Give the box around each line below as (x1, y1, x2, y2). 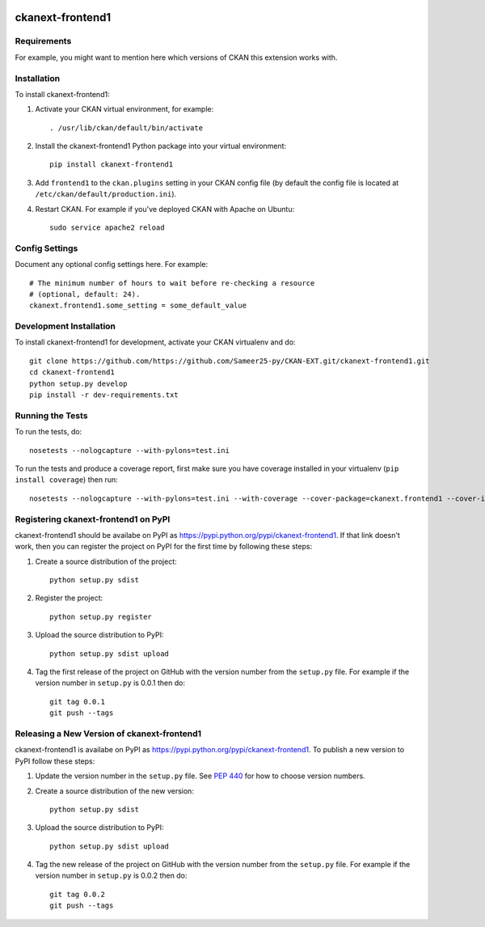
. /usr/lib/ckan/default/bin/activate (49, 123, 204, 133)
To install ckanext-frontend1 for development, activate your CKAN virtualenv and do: (15, 337, 296, 347)
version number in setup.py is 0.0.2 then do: (35, 870, 188, 881)
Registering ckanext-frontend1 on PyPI (15, 514, 171, 525)
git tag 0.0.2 (49, 890, 105, 899)
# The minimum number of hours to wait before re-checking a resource (29, 278, 315, 287)
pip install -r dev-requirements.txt (29, 391, 179, 400)
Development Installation (15, 320, 116, 332)
